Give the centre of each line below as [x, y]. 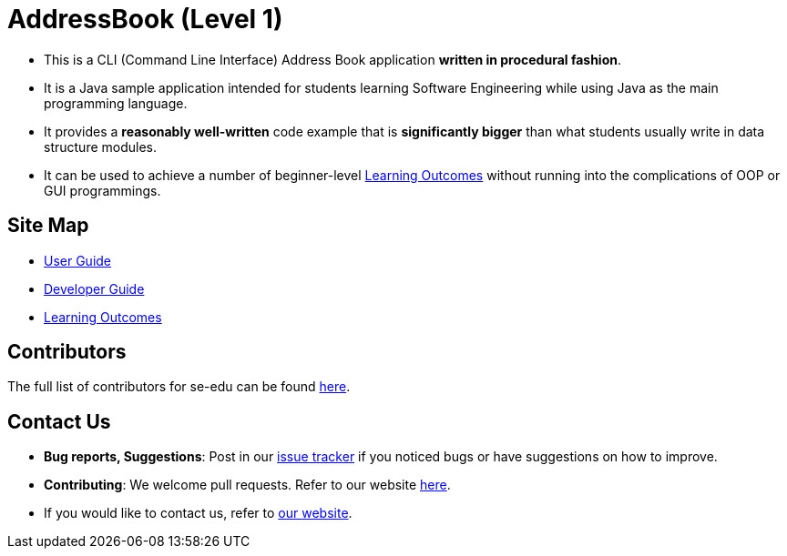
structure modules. [100, 147]
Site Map [48, 226]
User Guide [78, 260]
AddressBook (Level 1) [145, 19]
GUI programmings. [102, 190]
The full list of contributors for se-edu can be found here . [179, 387]
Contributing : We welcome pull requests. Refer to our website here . [247, 485]
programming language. [116, 103]
